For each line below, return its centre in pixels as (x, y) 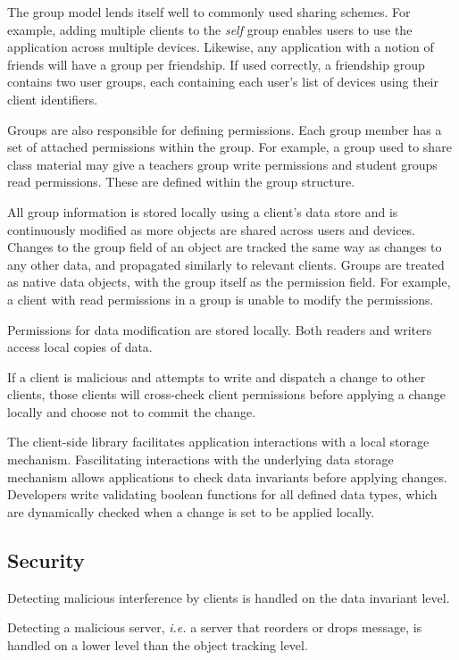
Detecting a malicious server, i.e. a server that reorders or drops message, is (215, 627)
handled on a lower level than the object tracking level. (158, 644)
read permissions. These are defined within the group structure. (181, 182)
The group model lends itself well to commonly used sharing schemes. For (209, 12)
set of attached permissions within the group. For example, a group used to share (229, 147)
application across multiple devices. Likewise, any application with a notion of (221, 47)
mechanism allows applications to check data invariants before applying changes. (227, 476)
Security (46, 560)
